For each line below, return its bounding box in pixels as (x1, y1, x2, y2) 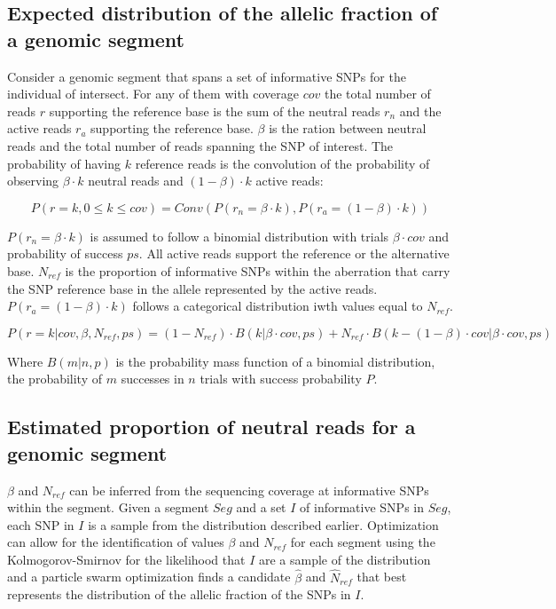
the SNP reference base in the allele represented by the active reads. (7, 279, 378, 297)
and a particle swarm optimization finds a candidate (7, 567, 291, 586)
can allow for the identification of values (7, 533, 224, 551)
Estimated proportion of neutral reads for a (7, 413, 416, 440)
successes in (121, 369, 184, 388)
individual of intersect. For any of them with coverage (7, 84, 300, 103)
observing (7, 171, 59, 190)
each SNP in (7, 515, 74, 534)
